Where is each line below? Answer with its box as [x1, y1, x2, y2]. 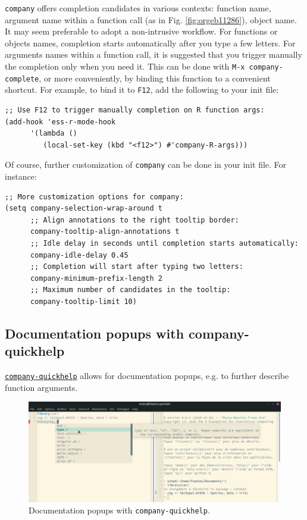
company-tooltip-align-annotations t [30, 227, 180, 236]
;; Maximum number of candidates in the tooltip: [30, 286, 231, 295]
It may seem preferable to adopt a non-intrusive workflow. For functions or [5, 25, 278, 37]
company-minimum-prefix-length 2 [30, 274, 162, 283]
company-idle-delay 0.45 [30, 250, 129, 259]
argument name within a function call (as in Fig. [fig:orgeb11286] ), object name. [5, 13, 297, 26]
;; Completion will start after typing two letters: [30, 262, 243, 271]
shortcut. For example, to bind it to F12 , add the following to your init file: [5, 83, 279, 96]
